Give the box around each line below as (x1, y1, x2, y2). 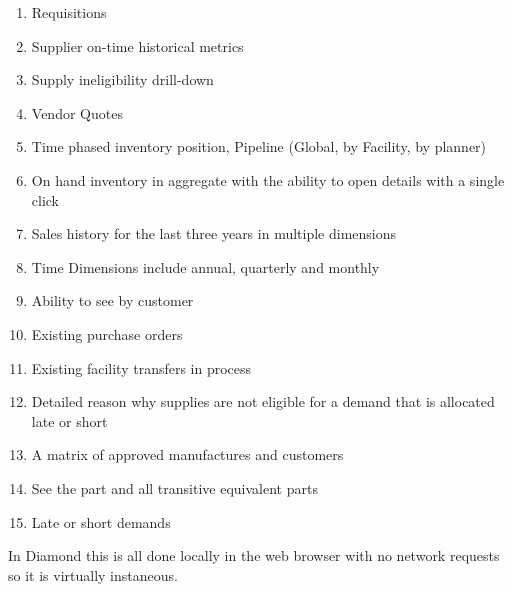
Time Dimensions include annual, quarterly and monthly (31, 256, 380, 277)
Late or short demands (31, 511, 171, 532)
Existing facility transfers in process (31, 357, 252, 378)
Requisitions (31, 2, 107, 22)
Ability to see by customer (31, 290, 194, 311)
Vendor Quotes (31, 102, 123, 123)
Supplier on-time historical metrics (31, 35, 244, 56)
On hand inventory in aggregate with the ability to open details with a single (31, 169, 505, 190)
